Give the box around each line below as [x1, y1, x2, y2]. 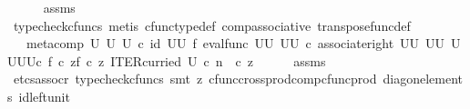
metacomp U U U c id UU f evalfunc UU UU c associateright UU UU [26, 34, 445, 53]
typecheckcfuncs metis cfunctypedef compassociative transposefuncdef [13, 15, 411, 35]
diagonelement [383, 69, 464, 88]
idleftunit [18, 86, 70, 105]
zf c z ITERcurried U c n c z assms [70, 51, 326, 70]
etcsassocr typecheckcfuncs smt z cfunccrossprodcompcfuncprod [13, 69, 377, 88]
